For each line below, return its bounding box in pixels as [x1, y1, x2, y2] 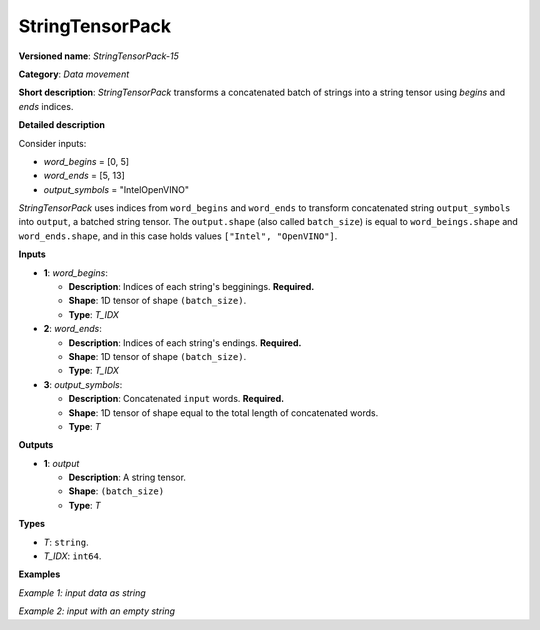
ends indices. [18, 100, 74, 112]
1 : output [43, 457, 80, 469]
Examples [18, 568, 61, 580]
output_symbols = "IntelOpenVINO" [43, 183, 190, 195]
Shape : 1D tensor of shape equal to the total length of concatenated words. [68, 406, 379, 419]
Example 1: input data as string [18, 586, 147, 599]
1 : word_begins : [43, 266, 109, 279]
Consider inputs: [18, 137, 87, 149]
